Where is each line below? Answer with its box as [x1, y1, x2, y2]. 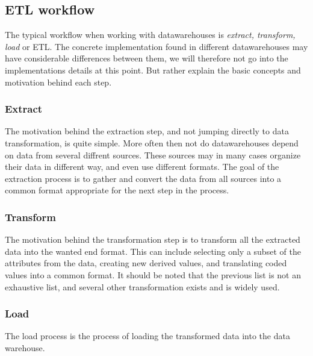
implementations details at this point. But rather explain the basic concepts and [5, 63, 301, 76]
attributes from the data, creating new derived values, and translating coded [5, 257, 287, 269]
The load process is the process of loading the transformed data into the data [5, 329, 290, 342]
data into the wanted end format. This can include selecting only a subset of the [5, 245, 301, 257]
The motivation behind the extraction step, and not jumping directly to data [5, 125, 289, 137]
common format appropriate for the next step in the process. [5, 184, 229, 196]
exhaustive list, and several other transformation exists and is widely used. [5, 280, 280, 293]
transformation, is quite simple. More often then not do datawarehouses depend [5, 136, 299, 149]
